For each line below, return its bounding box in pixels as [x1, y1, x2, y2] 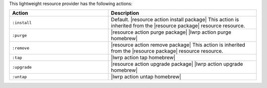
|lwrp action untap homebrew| [111, 73, 181, 80]
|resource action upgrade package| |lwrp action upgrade [111, 61, 243, 68]
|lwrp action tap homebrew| [111, 54, 176, 61]
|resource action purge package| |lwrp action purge [111, 29, 231, 36]
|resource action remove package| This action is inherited [111, 42, 246, 48]
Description [111, 10, 139, 17]
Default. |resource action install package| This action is [111, 16, 239, 23]
